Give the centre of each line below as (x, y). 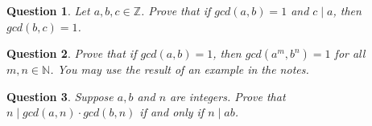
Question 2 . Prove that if (72, 53)
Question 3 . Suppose (60, 96)
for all (350, 53)
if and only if (172, 112)
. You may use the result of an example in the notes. (180, 69)
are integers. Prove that (228, 96)
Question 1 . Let (48, 10)
